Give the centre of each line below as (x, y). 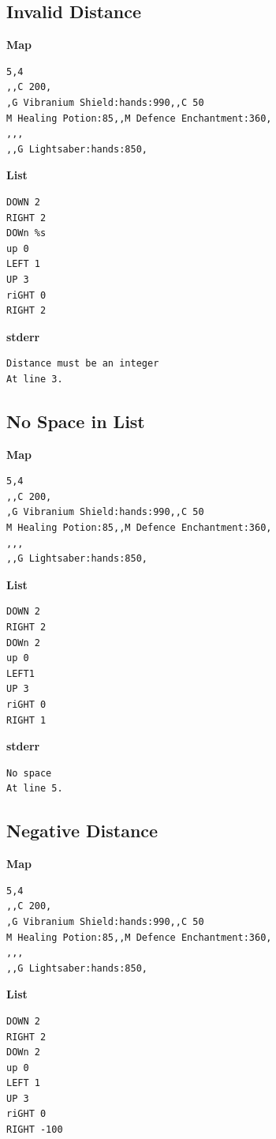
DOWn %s (26, 233)
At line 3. (35, 379)
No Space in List (76, 421)
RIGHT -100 (35, 1130)
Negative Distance (82, 831)
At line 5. (35, 789)
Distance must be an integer (83, 364)
